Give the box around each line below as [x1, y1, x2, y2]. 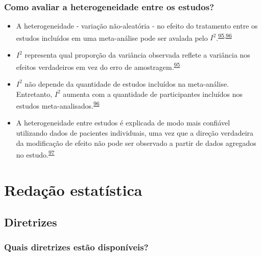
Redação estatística [4, 179, 142, 200]
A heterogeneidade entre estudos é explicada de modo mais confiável [16, 117, 230, 128]
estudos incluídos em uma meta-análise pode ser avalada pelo [16, 32, 208, 43]
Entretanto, [16, 88, 53, 99]
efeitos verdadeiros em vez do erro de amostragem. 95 [16, 60, 180, 72]
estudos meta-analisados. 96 [16, 99, 100, 111]
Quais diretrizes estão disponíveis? [4, 241, 149, 253]
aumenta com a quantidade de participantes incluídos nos [63, 88, 243, 99]
